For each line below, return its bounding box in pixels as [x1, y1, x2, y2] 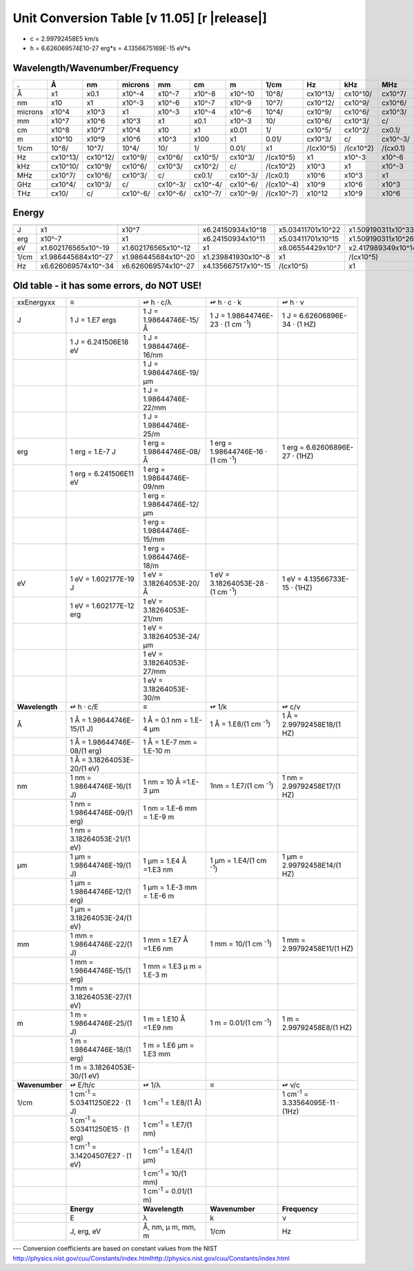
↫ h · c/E [70, 702, 99, 711]
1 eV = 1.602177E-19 [70, 574, 135, 584]
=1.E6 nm [142, 944, 174, 953]
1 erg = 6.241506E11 [70, 469, 135, 479]
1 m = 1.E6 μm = [142, 1040, 195, 1050]
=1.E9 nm [142, 1022, 174, 1032]
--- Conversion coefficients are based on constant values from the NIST [12, 1244, 218, 1253]
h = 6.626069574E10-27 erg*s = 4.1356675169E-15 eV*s [30, 44, 191, 52]
